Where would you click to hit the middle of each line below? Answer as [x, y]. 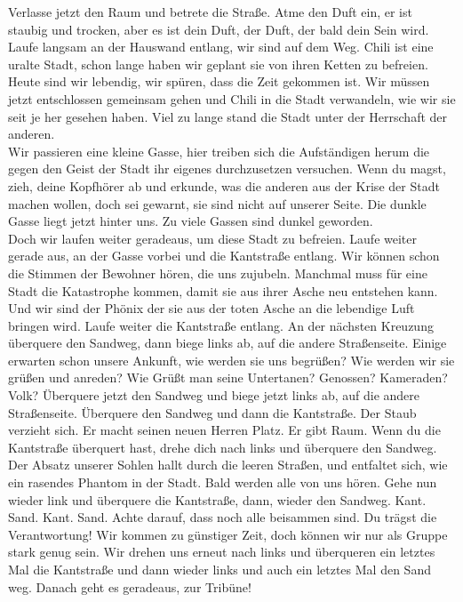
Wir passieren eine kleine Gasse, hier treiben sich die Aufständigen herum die [219, 151]
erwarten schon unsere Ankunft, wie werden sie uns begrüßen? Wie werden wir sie [231, 360]
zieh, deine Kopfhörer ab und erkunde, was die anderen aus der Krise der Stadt [224, 185]
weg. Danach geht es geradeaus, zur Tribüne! [130, 586]
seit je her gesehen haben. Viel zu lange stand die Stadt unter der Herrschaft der [228, 116]
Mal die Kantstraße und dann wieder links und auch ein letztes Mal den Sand [220, 569]
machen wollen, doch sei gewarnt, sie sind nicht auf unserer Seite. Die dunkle [217, 203]
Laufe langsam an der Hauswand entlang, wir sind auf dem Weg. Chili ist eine [221, 47]
